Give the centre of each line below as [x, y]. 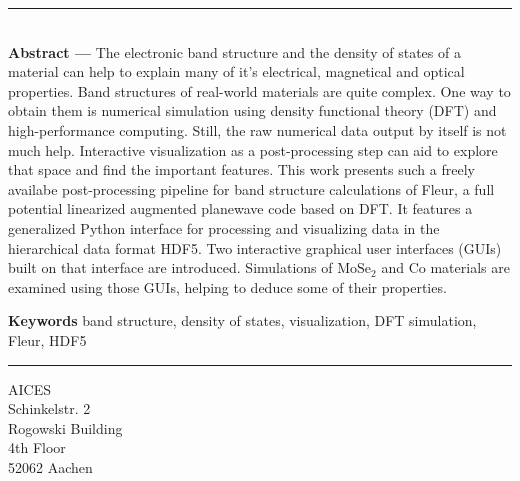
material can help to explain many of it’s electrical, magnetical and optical [236, 71]
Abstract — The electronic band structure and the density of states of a [234, 51]
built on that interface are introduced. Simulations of [170, 267]
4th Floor [37, 447]
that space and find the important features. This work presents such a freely [241, 169]
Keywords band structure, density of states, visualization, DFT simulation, [242, 320]
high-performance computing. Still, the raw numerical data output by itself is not [257, 129]
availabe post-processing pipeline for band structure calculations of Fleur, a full [251, 188]
